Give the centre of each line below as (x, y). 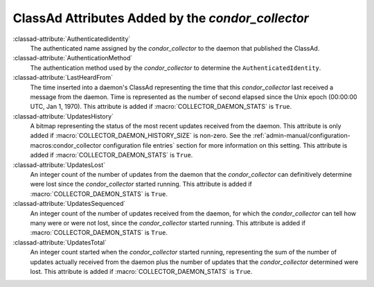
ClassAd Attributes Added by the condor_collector (161, 18)
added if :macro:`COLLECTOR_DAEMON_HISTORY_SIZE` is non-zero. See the (141, 136)
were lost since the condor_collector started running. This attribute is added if (141, 184)
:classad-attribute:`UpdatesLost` (59, 165)
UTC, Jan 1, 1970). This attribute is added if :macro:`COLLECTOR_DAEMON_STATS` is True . (161, 107)
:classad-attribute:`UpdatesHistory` (63, 116)
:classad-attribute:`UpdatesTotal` (60, 242)
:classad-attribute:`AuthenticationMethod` (73, 58)
